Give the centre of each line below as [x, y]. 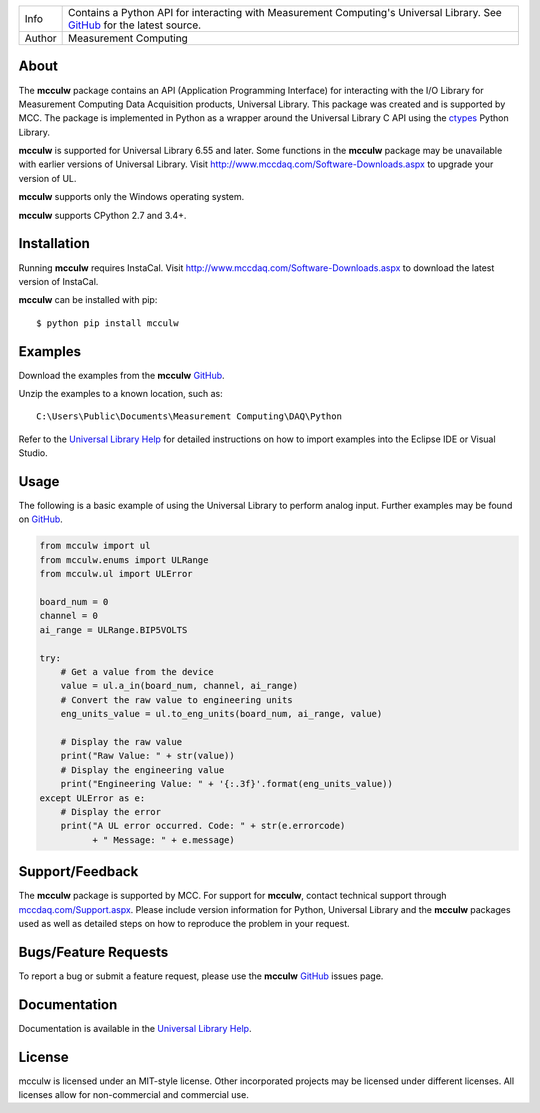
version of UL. [47, 178]
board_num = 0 [74, 602]
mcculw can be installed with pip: [88, 300]
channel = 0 [69, 616]
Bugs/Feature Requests [93, 951]
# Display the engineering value [142, 769]
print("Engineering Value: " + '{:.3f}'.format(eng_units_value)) [227, 784]
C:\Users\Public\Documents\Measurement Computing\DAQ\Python [189, 416]
